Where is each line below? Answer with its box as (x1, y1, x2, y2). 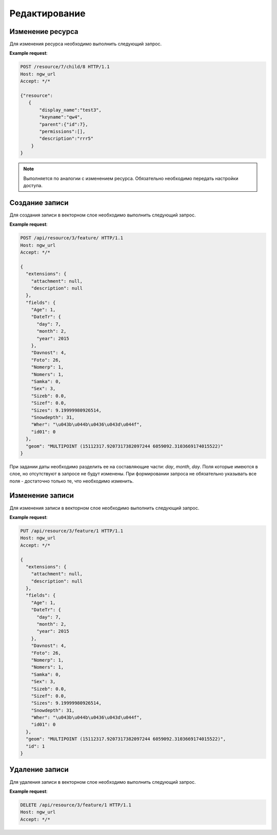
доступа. (23, 182, 43, 188)
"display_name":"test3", (39, 107, 102, 113)
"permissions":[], (39, 128, 86, 134)
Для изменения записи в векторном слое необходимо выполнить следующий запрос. (9, 505, 200, 511)
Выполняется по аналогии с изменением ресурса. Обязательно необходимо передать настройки (23, 175, 239, 182)
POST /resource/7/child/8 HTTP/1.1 (20, 64, 110, 70)
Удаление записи (9, 765, 69, 774)
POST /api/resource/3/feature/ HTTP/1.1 (20, 235, 123, 241)
